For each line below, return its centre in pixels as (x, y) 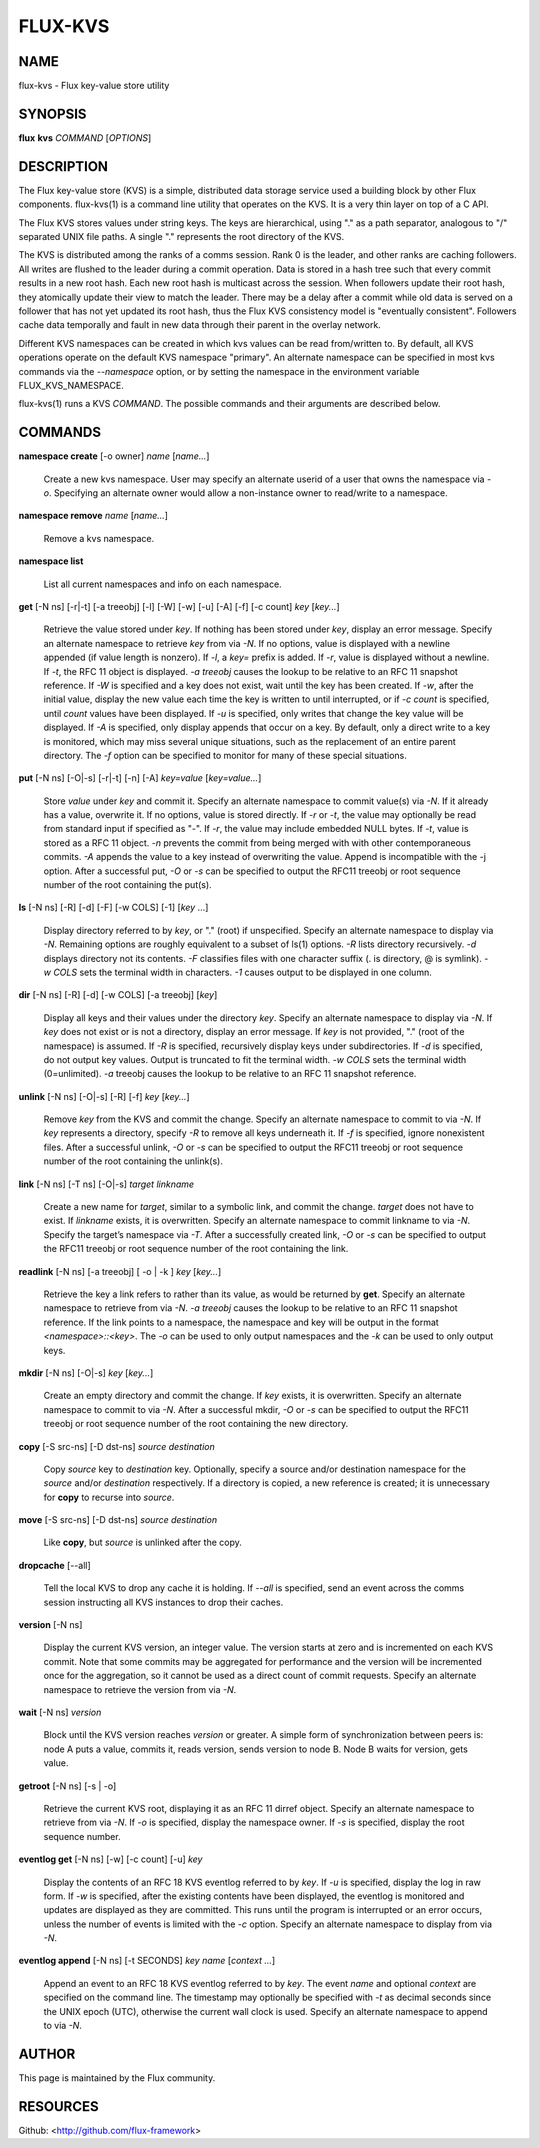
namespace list (51, 561)
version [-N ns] (50, 1625)
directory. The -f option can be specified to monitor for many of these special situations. (225, 755)
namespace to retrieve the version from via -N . (140, 1689)
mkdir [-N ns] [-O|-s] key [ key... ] (86, 1372)
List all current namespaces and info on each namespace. (162, 584)
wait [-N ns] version (60, 1712)
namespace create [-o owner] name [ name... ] (114, 456)
